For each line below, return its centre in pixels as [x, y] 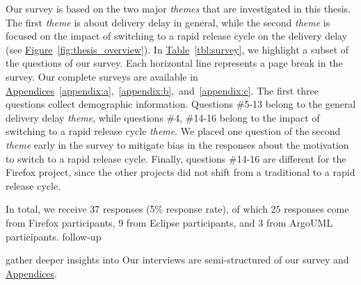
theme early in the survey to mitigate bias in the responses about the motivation [177, 144]
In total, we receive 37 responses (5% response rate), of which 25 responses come [177, 209]
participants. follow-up [54, 236]
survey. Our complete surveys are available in [102, 76]
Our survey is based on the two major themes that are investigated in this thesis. [178, 8]
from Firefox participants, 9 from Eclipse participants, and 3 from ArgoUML [169, 222]
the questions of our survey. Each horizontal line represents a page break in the [174, 63]
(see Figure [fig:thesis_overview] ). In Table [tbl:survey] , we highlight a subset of [177, 49]
